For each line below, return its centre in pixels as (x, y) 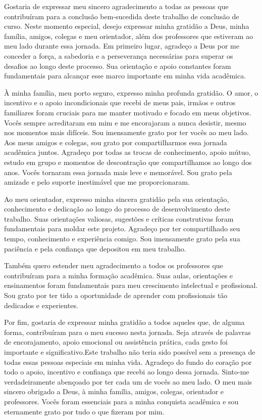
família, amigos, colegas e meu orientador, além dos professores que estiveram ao (128, 36)
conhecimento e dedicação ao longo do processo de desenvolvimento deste (117, 209)
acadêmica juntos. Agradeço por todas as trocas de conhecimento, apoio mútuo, (127, 152)
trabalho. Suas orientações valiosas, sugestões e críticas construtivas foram (119, 218)
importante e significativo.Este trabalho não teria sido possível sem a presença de (130, 352)
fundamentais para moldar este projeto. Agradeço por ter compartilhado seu (122, 228)
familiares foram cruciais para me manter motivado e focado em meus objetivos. (128, 112)
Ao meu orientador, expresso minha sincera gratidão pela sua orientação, (117, 199)
